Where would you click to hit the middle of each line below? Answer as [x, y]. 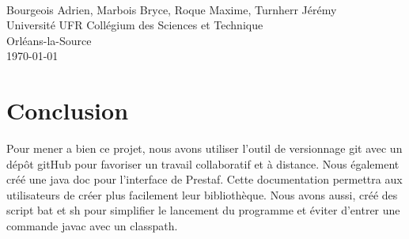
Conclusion [68, 110]
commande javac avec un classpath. [92, 226]
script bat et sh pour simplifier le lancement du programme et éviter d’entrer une [203, 210]
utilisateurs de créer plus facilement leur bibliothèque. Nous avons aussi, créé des [202, 194]
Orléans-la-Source [49, 40]
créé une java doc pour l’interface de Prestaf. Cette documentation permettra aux [204, 179]
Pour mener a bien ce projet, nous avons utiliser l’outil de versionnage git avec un [204, 148]
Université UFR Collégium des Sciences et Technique [135, 25]
